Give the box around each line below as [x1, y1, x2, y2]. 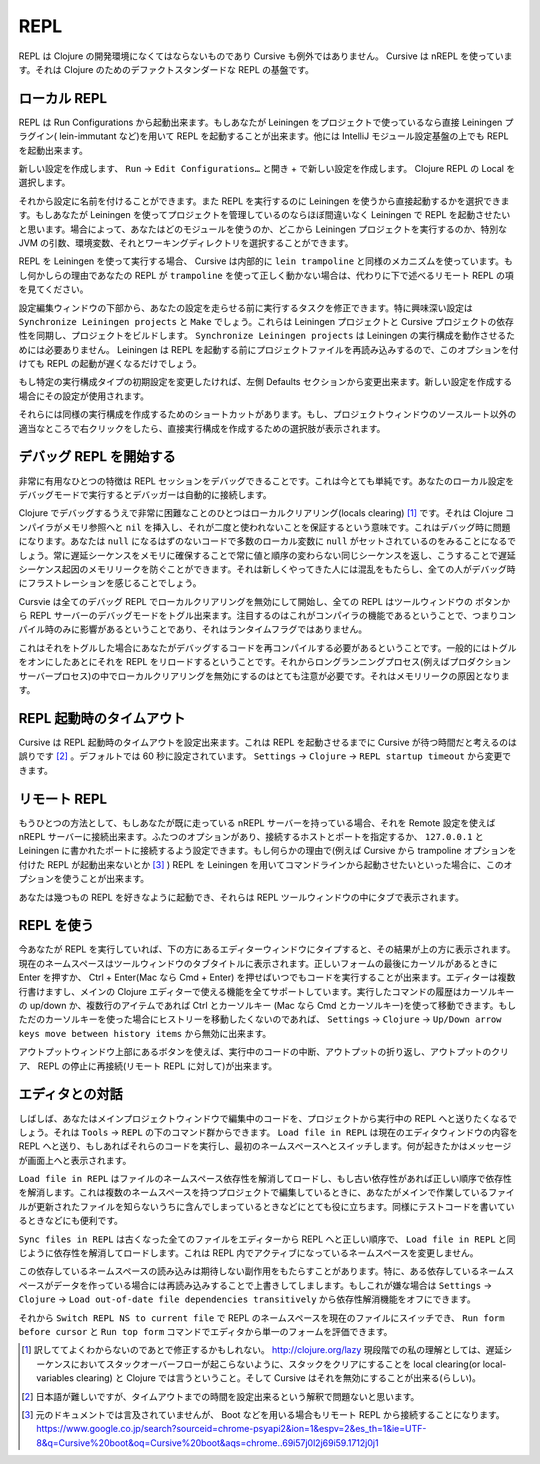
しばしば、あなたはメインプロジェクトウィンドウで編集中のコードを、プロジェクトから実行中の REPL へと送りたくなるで [18, 1112, 518, 1124]
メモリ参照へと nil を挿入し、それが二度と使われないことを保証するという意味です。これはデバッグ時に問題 [61, 521, 511, 533]
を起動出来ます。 [18, 144, 89, 156]
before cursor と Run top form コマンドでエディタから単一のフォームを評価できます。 [18, 1325, 393, 1337]
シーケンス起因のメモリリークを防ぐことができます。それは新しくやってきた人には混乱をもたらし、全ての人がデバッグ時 [18, 563, 516, 575]
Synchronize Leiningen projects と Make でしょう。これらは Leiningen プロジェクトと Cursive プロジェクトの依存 [18, 315, 515, 327]
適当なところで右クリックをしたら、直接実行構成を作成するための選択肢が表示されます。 [18, 422, 386, 434]
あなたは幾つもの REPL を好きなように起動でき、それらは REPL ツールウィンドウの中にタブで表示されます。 [18, 891, 464, 903]
